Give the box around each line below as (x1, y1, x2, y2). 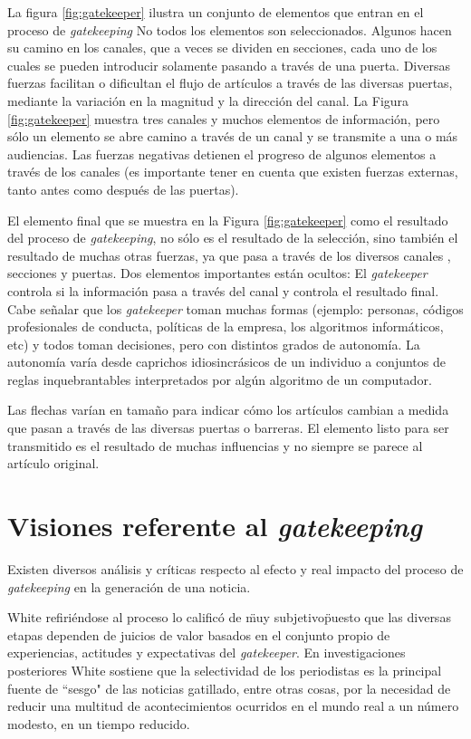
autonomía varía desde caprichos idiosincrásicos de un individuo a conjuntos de (7, 352, 446, 371)
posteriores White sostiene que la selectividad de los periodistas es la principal (7, 660, 442, 679)
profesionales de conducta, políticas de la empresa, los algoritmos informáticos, (7, 317, 444, 336)
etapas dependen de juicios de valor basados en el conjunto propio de (7, 625, 390, 644)
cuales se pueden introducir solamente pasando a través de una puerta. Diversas (7, 55, 450, 74)
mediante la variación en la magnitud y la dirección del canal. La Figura (7, 91, 409, 110)
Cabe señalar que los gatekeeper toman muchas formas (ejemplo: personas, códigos (7, 299, 464, 318)
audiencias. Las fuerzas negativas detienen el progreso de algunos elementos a (7, 144, 437, 163)
